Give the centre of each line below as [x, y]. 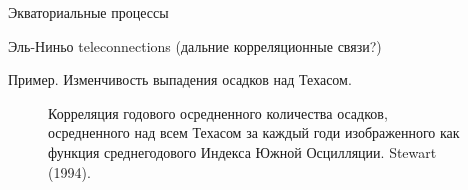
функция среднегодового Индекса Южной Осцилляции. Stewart [242, 151]
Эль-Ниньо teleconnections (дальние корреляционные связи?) [195, 45]
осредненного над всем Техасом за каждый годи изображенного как [254, 132]
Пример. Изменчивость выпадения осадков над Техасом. [180, 79]
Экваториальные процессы [88, 12]
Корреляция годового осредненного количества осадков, [218, 112]
